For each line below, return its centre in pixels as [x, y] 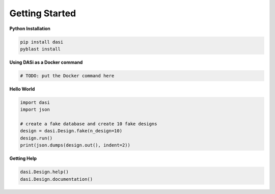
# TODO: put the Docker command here [67, 76]
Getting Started [43, 13]
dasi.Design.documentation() [57, 179]
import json [35, 110]
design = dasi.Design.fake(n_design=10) [71, 131]
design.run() [36, 138]
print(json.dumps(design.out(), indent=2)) [75, 145]
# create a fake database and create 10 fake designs [89, 124]
